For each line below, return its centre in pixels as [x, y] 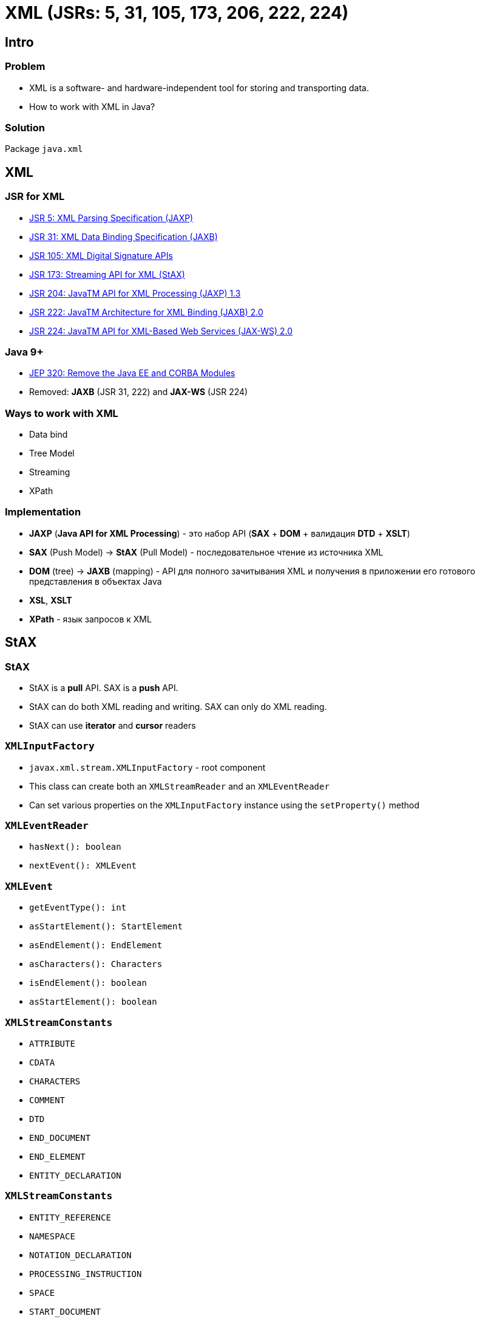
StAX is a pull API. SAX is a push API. [104, 687]
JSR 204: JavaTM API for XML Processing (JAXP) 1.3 [135, 293]
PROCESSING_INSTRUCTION [86, 1274]
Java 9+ [24, 352]
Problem [25, 67]
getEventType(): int [78, 908]
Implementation [43, 512]
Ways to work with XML [62, 413]
